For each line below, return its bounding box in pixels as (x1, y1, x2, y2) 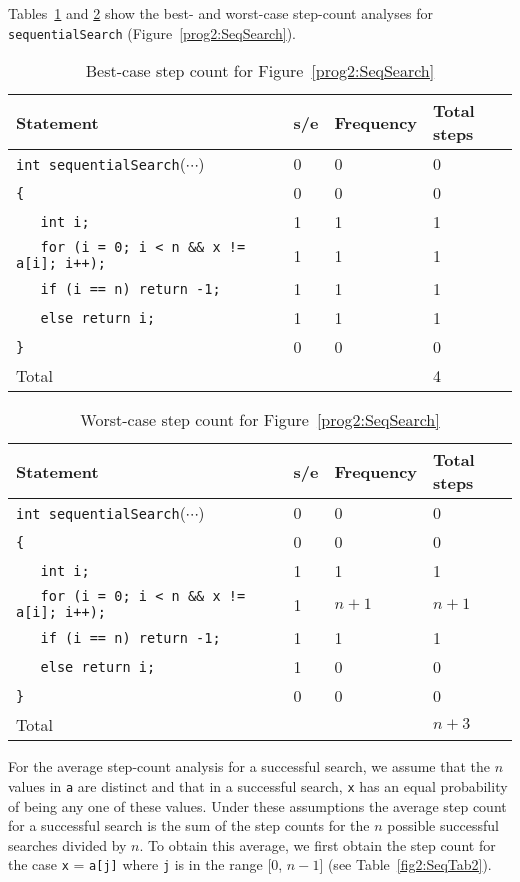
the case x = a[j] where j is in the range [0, (8, 854, 283, 875)
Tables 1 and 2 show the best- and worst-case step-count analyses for (8, 3, 433, 23)
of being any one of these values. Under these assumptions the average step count (8, 795, 507, 816)
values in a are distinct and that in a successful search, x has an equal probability (8, 775, 508, 796)
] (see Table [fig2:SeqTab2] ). (319, 854, 492, 875)
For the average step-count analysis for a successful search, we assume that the (8, 756, 491, 777)
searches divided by (8, 834, 127, 855)
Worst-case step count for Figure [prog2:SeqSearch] (80, 408, 440, 432)
